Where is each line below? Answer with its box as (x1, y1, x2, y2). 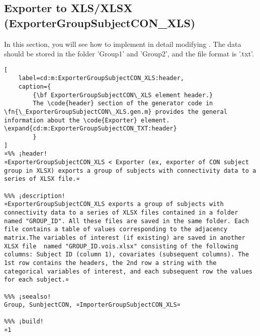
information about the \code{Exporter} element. (4, 116, 170, 124)
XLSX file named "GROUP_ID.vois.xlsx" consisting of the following (4, 242, 238, 250)
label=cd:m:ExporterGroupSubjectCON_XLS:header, (18, 75, 184, 82)
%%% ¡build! (4, 318, 44, 325)
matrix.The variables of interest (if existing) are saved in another (4, 234, 245, 241)
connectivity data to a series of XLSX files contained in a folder (4, 209, 238, 216)
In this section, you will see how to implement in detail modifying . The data (4, 38, 241, 49)
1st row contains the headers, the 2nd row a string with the (4, 259, 217, 266)
